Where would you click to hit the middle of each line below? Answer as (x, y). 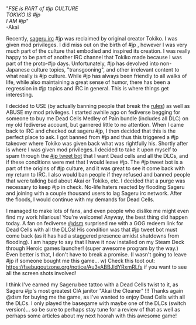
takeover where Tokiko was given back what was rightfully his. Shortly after (97, 143)
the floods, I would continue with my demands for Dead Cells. (80, 199)
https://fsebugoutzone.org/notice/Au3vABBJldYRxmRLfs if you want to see (97, 267)
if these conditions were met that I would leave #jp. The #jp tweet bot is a (94, 162)
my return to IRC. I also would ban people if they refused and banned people (98, 175)
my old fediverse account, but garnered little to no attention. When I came (95, 125)
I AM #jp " (18, 21)
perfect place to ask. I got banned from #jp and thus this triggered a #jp (92, 137)
